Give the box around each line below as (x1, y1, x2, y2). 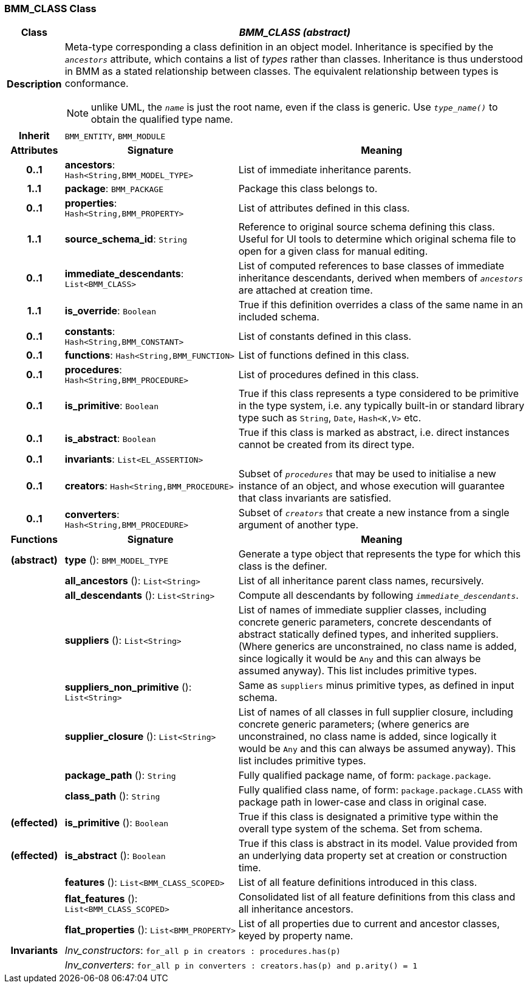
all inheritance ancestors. (238, 903, 353, 916)
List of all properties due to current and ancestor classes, (238, 917, 500, 930)
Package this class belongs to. (238, 182, 378, 195)
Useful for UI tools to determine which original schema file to (238, 233, 516, 246)
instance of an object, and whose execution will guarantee (238, 480, 505, 492)
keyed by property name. (238, 930, 353, 942)
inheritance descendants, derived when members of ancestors (238, 272, 524, 285)
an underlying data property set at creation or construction (238, 849, 507, 862)
